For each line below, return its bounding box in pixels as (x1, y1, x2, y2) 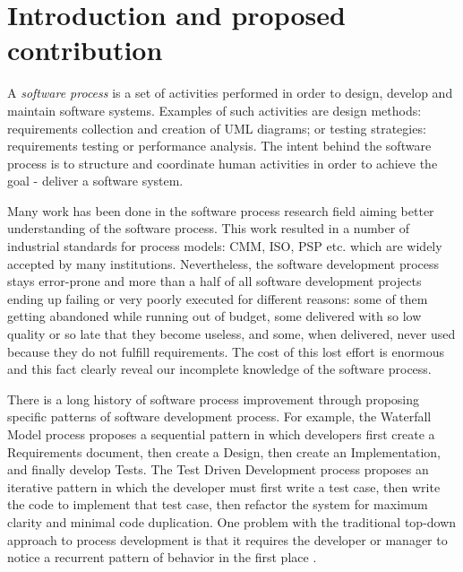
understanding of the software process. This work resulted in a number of (7, 219, 410, 238)
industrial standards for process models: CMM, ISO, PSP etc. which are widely (7, 237, 442, 256)
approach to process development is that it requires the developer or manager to (7, 530, 448, 549)
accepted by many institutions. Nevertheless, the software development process (7, 254, 440, 273)
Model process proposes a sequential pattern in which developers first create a (7, 425, 435, 443)
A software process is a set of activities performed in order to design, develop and (7, 83, 453, 102)
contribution (7, 31, 163, 68)
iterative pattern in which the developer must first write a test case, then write (7, 477, 441, 496)
